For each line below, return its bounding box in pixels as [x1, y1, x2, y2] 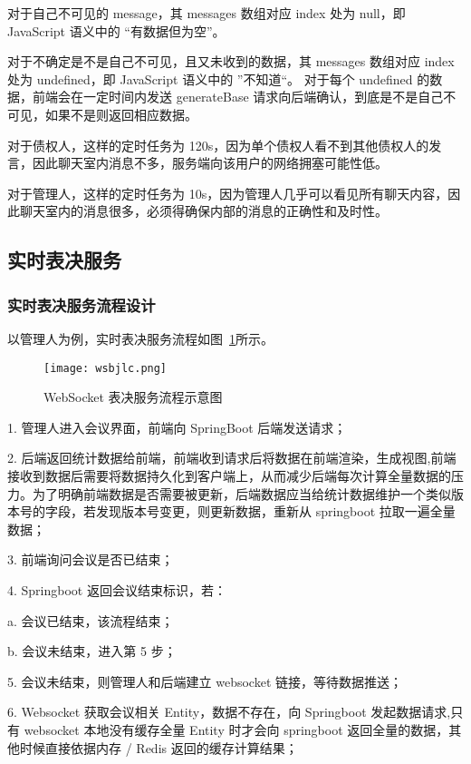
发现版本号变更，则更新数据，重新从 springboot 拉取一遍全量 [95, 502, 456, 521]
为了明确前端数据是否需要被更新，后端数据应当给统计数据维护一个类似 [32, 484, 451, 503]
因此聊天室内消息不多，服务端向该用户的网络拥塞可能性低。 [32, 153, 388, 172]
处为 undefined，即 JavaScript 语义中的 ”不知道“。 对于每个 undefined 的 [7, 69, 430, 88]
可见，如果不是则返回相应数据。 [7, 104, 197, 123]
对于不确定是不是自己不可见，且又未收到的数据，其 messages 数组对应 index [7, 52, 455, 71]
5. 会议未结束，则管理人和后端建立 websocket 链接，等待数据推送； [7, 671, 402, 691]
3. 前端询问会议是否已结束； [7, 550, 174, 569]
